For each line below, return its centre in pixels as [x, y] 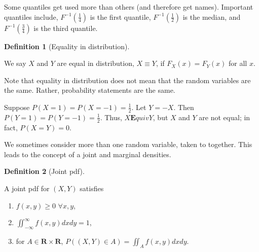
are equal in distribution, [96, 63]
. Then [184, 107]
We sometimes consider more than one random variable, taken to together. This [128, 144]
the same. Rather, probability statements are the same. [90, 90]
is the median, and [212, 16]
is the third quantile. [66, 28]
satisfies [92, 188]
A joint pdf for [27, 188]
